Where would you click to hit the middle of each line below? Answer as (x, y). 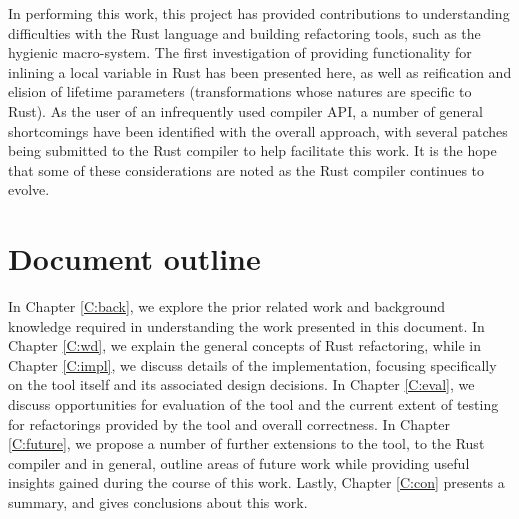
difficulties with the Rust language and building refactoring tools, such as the (244, 32)
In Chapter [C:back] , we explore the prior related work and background (227, 306)
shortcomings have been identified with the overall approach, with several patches (258, 130)
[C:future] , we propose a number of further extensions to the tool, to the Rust (246, 443)
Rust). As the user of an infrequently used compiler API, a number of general (245, 110)
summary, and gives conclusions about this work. (158, 502)
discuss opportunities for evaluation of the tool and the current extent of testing (253, 404)
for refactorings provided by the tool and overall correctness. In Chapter (229, 423)
